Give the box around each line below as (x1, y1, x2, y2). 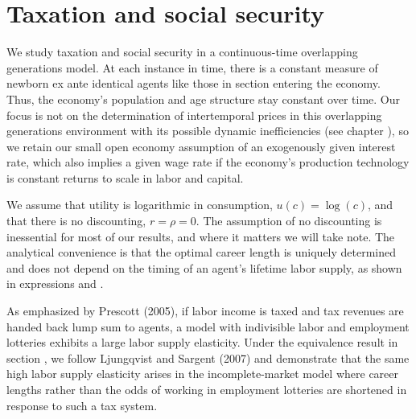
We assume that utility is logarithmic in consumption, (6, 196, 273, 213)
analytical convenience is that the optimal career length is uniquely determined (6, 244, 397, 261)
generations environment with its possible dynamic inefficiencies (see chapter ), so (6, 122, 409, 139)
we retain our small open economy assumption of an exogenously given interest (6, 138, 396, 154)
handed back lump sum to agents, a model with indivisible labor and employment (6, 318, 410, 335)
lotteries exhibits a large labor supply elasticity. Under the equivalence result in (6, 334, 398, 351)
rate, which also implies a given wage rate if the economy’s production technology (6, 154, 410, 170)
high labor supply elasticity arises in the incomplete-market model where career (6, 365, 399, 382)
